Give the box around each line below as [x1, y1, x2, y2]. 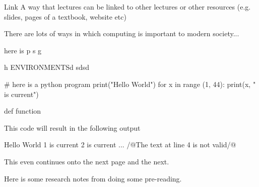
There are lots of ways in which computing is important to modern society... [4, 28, 239, 39]
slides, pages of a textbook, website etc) [4, 11, 126, 22]
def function [4, 106, 41, 116]
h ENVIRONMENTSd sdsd [4, 62, 90, 72]
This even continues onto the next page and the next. [4, 156, 169, 166]
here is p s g [4, 45, 42, 55]
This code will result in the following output [4, 122, 141, 133]
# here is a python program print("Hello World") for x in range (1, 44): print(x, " [4, 78, 256, 89]
